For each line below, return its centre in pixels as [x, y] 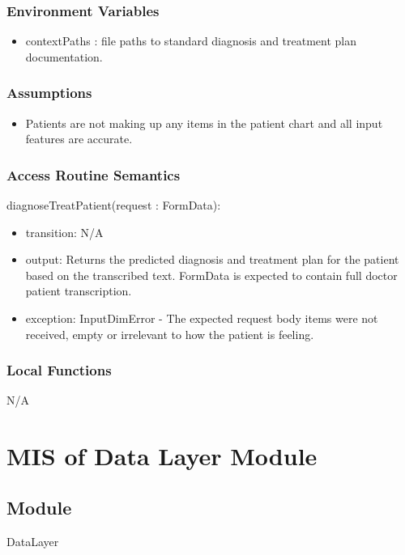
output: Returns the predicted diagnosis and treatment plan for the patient [212, 259]
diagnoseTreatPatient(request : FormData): [114, 205]
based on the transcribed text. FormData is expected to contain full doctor [211, 275]
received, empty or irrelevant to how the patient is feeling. [170, 334]
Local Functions [59, 370]
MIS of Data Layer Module [162, 456]
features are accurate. [79, 139]
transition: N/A [64, 232]
